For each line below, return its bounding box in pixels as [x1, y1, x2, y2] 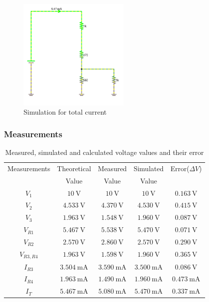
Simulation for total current [24, 107, 107, 117]
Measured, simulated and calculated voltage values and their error [5, 147, 204, 157]
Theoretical [57, 163, 91, 173]
